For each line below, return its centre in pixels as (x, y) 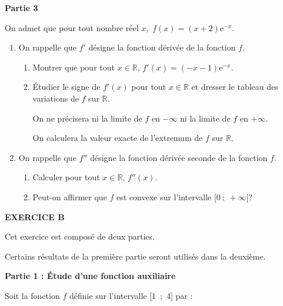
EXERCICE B (35, 216)
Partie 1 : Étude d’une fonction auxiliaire (90, 276)
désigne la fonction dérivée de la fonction (162, 47)
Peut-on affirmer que (70, 196)
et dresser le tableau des (235, 87)
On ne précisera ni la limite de (87, 118)
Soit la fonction (32, 295)
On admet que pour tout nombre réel (72, 27)
